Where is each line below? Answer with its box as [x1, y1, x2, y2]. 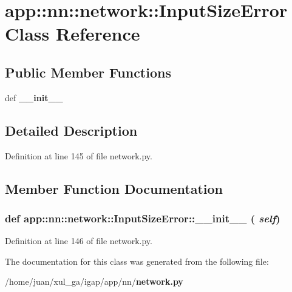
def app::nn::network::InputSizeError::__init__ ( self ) [5, 210, 280, 225]
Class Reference [5, 21, 140, 46]
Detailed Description [5, 121, 138, 139]
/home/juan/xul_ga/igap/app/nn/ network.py [5, 275, 183, 288]
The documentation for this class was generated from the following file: [5, 254, 269, 267]
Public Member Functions [5, 62, 171, 81]
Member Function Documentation [5, 179, 223, 197]
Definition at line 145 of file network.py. [5, 149, 152, 162]
